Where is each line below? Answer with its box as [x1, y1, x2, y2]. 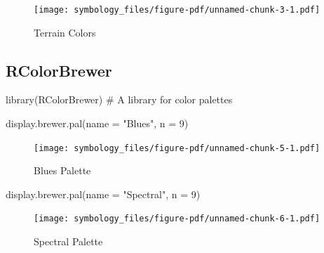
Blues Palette [34, 163, 91, 178]
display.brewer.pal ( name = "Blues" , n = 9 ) [6, 116, 189, 131]
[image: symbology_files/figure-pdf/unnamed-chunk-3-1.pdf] [34, 5, 320, 15]
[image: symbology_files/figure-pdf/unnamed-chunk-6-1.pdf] [34, 214, 320, 224]
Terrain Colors [34, 25, 96, 39]
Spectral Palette [34, 234, 103, 249]
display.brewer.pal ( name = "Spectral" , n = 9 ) [6, 186, 201, 201]
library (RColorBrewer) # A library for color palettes [6, 92, 233, 107]
